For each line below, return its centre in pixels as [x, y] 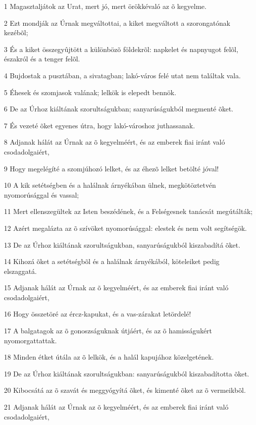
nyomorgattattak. [30, 340]
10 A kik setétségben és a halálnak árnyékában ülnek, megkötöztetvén [110, 185]
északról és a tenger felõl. [42, 59]
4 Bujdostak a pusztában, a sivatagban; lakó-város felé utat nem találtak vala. [123, 75]
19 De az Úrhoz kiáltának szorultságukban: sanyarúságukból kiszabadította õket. [127, 373]
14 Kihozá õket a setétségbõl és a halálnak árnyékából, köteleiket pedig [112, 261]
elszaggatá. [21, 271]
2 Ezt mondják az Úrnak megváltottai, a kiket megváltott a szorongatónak [117, 23]
